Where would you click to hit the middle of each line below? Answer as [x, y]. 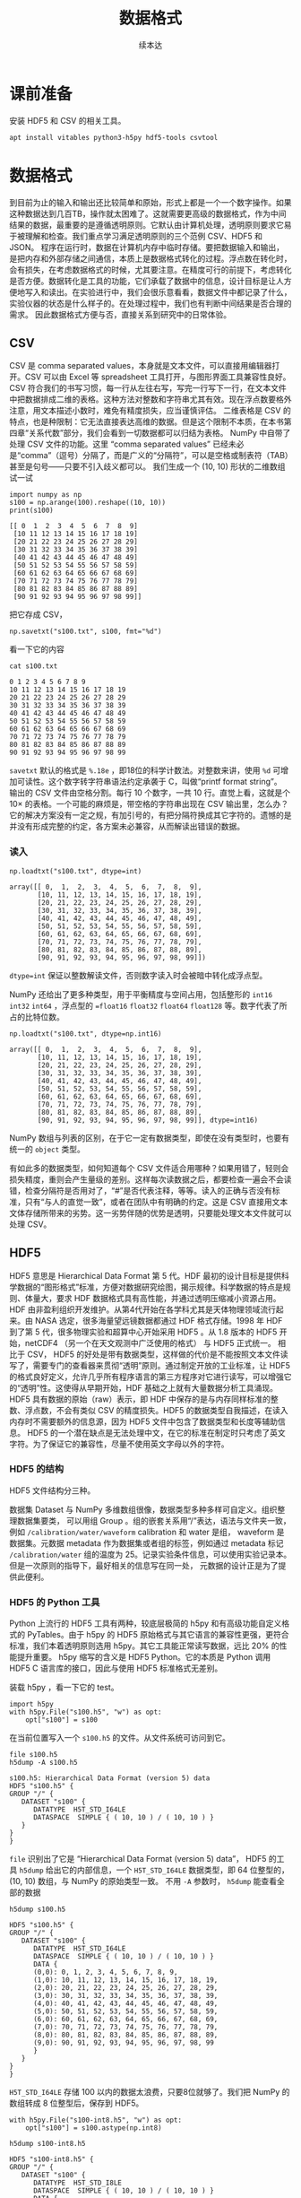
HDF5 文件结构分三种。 [52, 1490]
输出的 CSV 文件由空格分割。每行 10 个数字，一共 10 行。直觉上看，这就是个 [150, 793]
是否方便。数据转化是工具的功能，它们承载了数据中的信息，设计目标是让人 [146, 281]
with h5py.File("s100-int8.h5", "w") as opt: [95, 2120]
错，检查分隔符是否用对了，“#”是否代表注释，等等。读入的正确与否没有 [141, 1190]
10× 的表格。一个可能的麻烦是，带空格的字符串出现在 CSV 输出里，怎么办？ [149, 804]
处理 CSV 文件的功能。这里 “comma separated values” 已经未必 [127, 444]
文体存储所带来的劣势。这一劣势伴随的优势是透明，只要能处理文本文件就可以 [150, 1212]
